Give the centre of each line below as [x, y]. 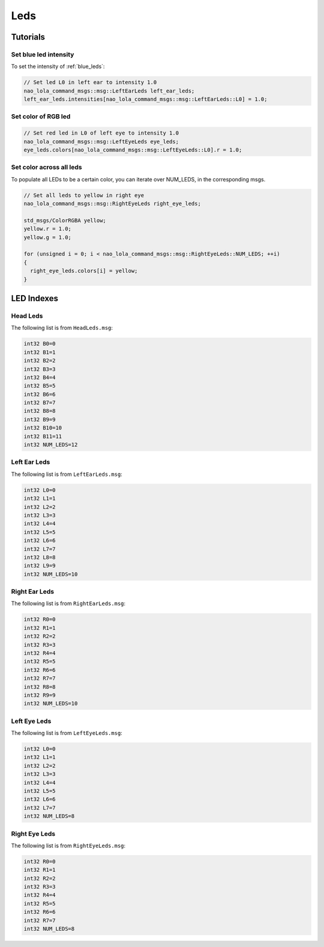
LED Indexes [35, 298]
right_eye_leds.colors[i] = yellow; [84, 271]
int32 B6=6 [40, 394]
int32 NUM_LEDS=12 [51, 445]
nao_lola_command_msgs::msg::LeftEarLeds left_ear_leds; [109, 91]
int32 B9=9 [40, 419]
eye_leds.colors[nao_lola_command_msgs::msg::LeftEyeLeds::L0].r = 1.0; [133, 150]
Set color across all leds [46, 167]
